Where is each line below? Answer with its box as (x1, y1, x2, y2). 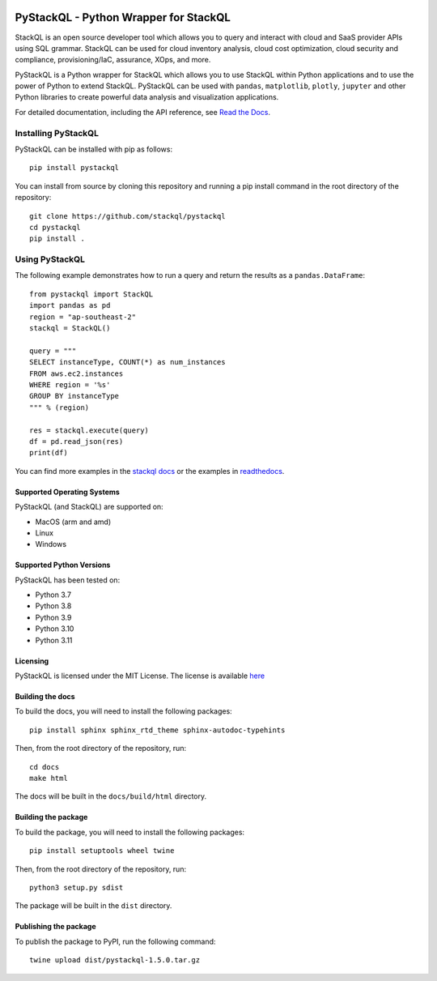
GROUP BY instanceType (29, 391, 120, 401)
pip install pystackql (29, 163, 120, 173)
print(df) (29, 448, 68, 458)
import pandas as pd (29, 301, 111, 310)
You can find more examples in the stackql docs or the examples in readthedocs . (15, 466, 285, 476)
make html (29, 774, 68, 783)
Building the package (15, 813, 88, 822)
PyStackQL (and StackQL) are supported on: (15, 502, 163, 512)
